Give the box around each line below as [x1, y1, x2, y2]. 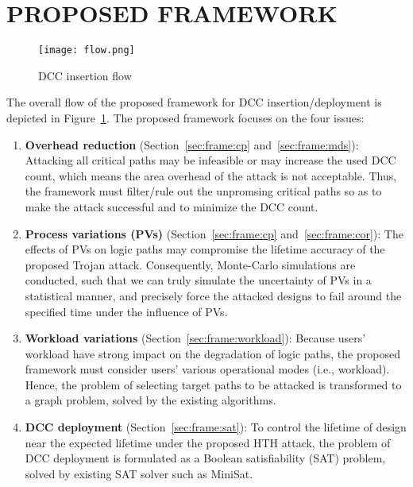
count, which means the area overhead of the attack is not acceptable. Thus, [25, 167, 397, 184]
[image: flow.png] [38, 44, 135, 56]
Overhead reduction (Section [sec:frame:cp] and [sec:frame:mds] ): [25, 136, 359, 153]
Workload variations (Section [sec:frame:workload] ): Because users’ [25, 330, 366, 346]
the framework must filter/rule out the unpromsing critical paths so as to [25, 183, 382, 199]
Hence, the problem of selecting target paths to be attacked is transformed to [25, 376, 402, 392]
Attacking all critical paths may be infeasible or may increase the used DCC [25, 152, 396, 168]
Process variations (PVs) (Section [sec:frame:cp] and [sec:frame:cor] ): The [25, 225, 403, 242]
